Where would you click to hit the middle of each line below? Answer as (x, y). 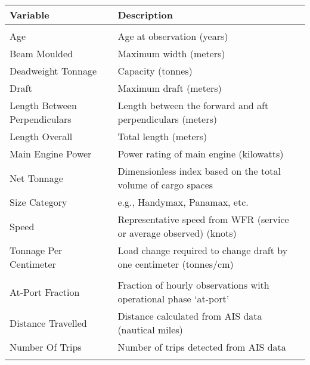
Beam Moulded (41, 53)
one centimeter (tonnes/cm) (176, 264)
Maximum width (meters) (171, 53)
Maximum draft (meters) (170, 88)
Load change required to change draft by (203, 250)
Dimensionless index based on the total (199, 171)
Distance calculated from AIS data (190, 316)
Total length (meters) (162, 136)
